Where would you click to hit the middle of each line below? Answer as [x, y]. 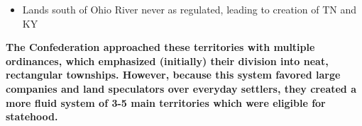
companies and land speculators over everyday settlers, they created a [181, 88]
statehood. [32, 116]
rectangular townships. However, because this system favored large [173, 75]
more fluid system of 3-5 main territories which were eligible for [166, 102]
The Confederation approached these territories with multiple [160, 47]
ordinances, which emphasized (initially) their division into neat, [167, 61]
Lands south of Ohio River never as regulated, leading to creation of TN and [189, 9]
